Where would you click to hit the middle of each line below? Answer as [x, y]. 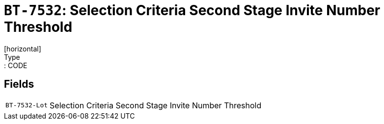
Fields [19, 84]
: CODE [16, 65]
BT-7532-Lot [27, 105]
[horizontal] [23, 49]
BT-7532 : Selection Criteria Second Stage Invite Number [192, 10]
